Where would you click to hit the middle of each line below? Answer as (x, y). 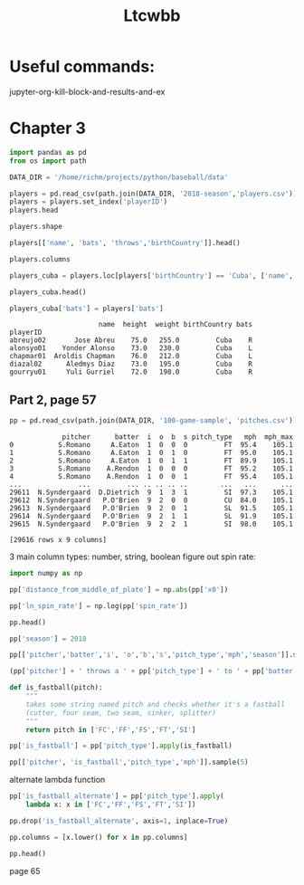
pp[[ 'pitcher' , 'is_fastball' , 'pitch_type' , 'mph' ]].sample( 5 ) (129, 762)
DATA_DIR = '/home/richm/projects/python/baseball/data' (119, 177)
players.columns (40, 259)
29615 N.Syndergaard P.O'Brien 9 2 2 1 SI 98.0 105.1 (152, 524)
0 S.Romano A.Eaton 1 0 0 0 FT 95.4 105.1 (152, 445)
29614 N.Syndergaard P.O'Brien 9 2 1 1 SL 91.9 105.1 (152, 517)
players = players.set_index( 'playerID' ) (89, 202)
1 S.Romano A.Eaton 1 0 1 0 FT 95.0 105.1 (152, 453)
